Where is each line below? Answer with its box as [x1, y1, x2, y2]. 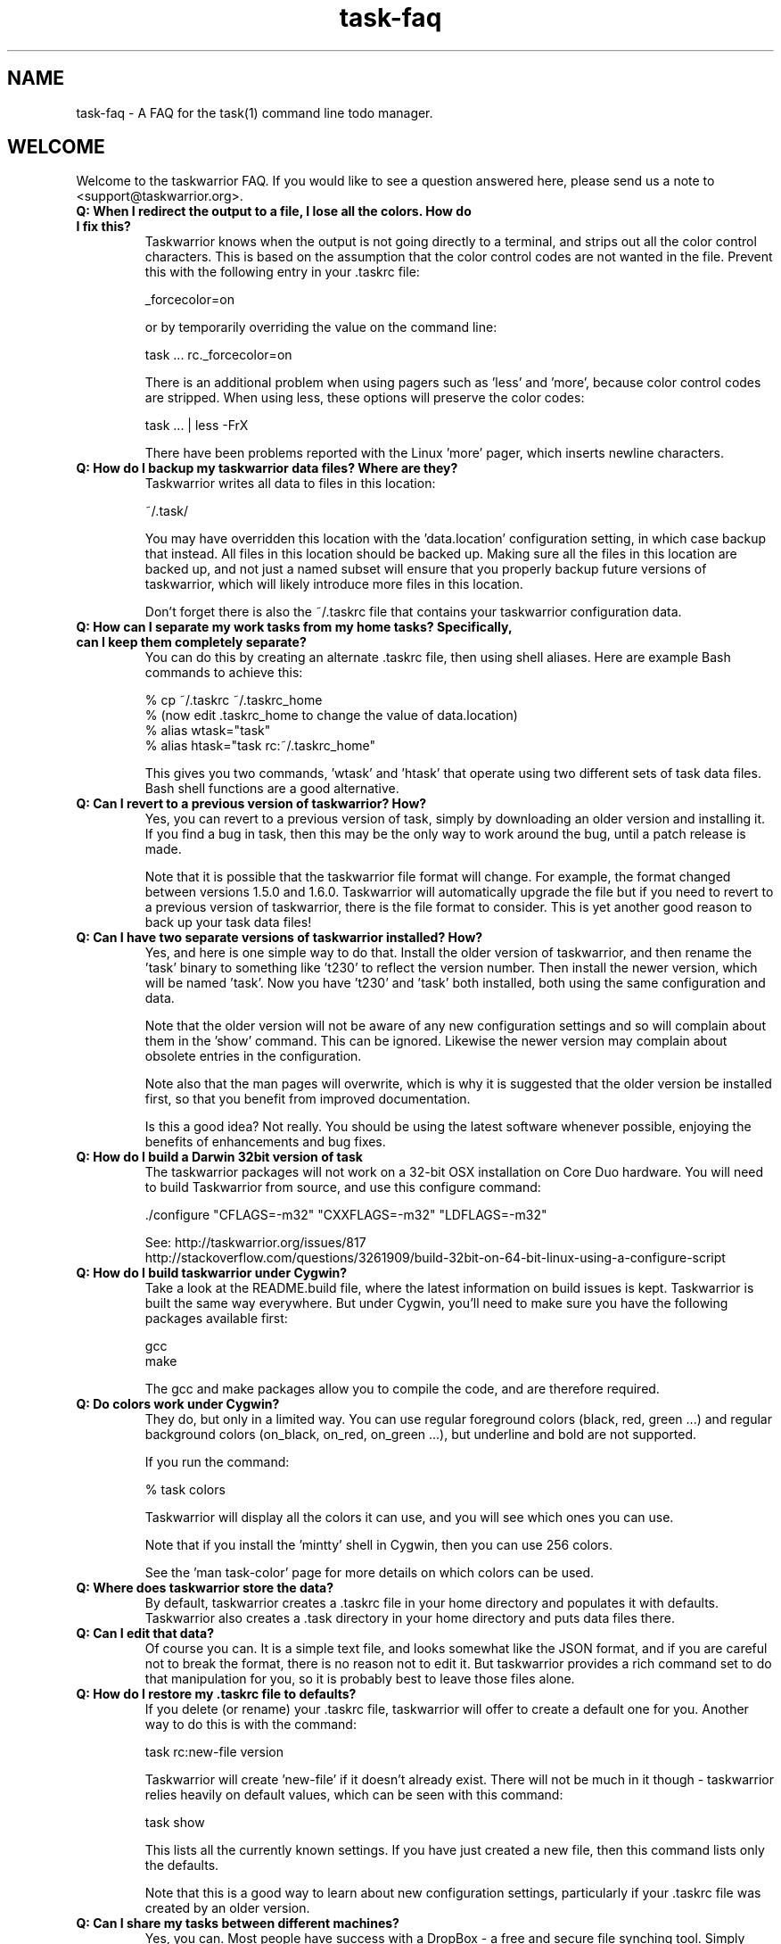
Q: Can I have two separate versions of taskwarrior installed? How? [76, 930, 483, 946]
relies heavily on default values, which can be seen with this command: [144, 1787, 563, 1803]
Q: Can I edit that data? [76, 1626, 214, 1642]
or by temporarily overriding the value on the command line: [144, 319, 497, 335]
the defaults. [144, 1857, 219, 1874]
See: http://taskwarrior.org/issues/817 [144, 1235, 366, 1251]
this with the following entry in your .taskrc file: [144, 264, 420, 280]
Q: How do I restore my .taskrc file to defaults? [76, 1686, 357, 1702]
